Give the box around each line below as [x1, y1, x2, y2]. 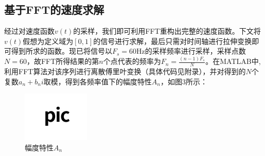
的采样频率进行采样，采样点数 [145, 46, 246, 56]
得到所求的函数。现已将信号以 [11, 46, 112, 56]
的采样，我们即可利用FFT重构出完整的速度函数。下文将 [73, 26, 261, 36]
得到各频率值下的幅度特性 [65, 76, 152, 86]
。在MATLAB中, [205, 56, 261, 66]
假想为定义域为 [23, 35, 74, 46]
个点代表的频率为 [103, 56, 161, 66]
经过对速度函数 [4, 26, 55, 36]
